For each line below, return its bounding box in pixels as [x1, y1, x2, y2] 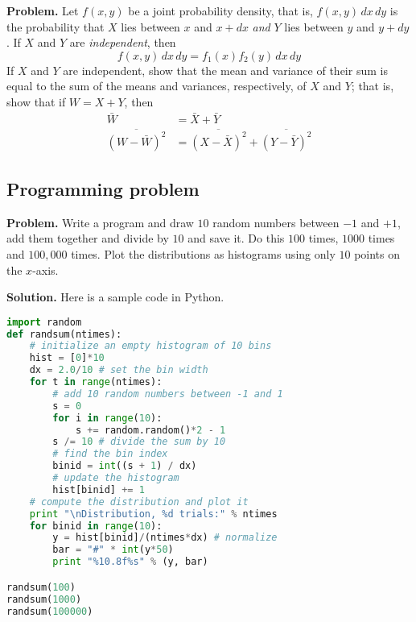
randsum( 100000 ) [6, 605, 93, 617]
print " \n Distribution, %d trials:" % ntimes [29, 508, 278, 520]
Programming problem [6, 176, 200, 201]
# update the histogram [52, 472, 179, 484]
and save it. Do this [187, 230, 285, 247]
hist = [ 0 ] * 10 [29, 352, 105, 364]
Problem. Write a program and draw [6, 214, 194, 230]
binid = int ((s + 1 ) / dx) [52, 460, 197, 472]
